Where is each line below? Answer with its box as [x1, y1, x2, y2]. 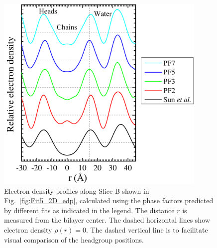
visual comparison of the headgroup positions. [4, 234, 144, 245]
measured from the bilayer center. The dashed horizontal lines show [4, 215, 210, 225]
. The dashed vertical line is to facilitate [86, 225, 208, 235]
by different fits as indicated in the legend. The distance [4, 205, 175, 215]
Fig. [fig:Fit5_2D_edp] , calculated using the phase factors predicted [4, 195, 214, 206]
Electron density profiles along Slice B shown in [4, 185, 149, 196]
